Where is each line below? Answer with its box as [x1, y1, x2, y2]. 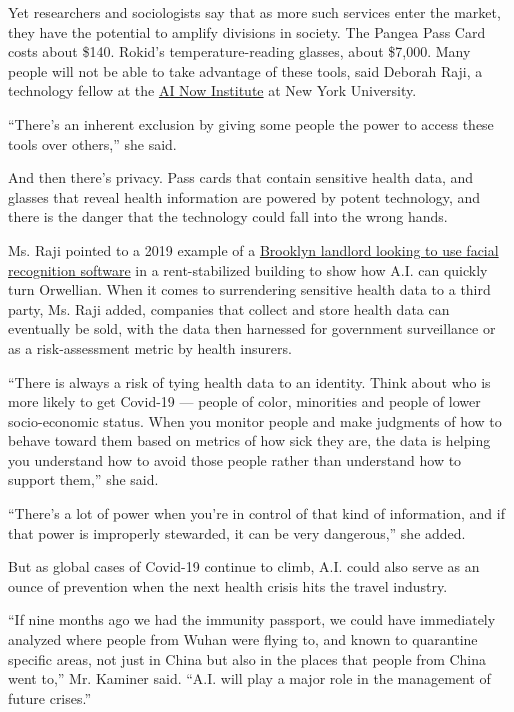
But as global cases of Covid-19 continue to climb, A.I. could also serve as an [8, 556, 480, 577]
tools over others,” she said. [8, 133, 177, 154]
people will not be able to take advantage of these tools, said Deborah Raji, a [8, 60, 483, 81]
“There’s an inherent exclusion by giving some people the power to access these [8, 113, 494, 134]
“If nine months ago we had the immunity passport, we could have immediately [8, 609, 496, 630]
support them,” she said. [8, 469, 159, 490]
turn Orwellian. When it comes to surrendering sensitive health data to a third [8, 279, 491, 300]
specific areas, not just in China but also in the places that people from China [8, 648, 487, 669]
